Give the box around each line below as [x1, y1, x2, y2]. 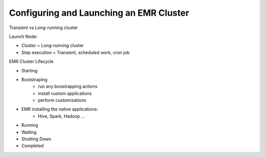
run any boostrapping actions [38, 84, 98, 90]
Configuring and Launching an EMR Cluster [9, 7, 189, 18]
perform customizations [38, 97, 86, 103]
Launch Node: [9, 33, 38, 39]
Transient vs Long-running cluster [9, 25, 78, 31]
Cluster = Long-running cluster [21, 42, 84, 49]
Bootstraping [21, 76, 48, 82]
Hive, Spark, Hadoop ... [38, 113, 85, 119]
